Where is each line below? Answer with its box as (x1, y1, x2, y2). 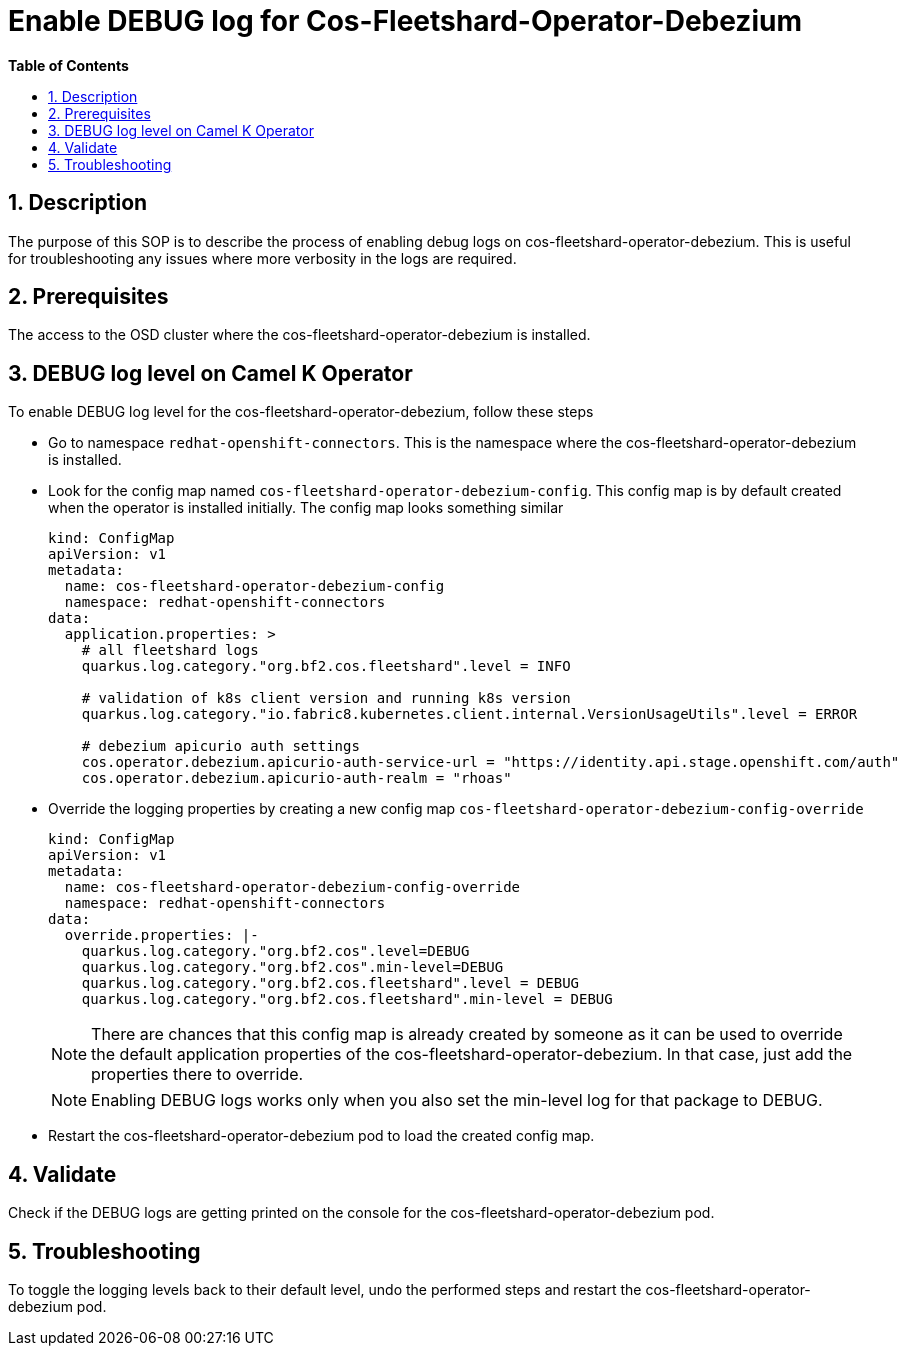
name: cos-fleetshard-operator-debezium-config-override (64, 879, 521, 896)
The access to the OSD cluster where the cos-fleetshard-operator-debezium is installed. (8, 326, 591, 344)
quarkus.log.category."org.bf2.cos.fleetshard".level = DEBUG (81, 975, 580, 992)
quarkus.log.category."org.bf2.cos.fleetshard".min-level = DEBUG (81, 991, 613, 1008)
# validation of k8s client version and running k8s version (81, 690, 571, 707)
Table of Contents (8, 56, 129, 74)
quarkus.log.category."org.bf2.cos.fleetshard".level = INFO (81, 658, 571, 675)
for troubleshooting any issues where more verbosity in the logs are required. (8, 249, 517, 267)
